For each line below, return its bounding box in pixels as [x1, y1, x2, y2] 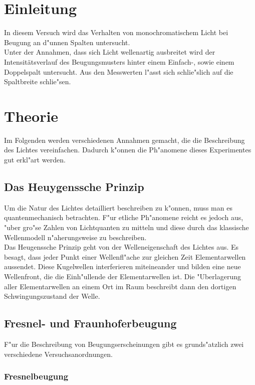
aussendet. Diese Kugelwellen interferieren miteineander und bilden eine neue [4, 261, 241, 272]
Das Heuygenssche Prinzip [4, 178, 144, 194]
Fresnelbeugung [4, 370, 69, 382]
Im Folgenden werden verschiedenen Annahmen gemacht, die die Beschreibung [4, 134, 245, 145]
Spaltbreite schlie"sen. [4, 76, 71, 87]
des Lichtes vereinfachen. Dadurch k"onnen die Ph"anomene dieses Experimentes [4, 144, 251, 155]
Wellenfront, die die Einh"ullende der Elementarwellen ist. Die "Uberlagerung [4, 271, 241, 281]
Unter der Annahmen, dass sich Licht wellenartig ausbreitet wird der [4, 47, 215, 57]
